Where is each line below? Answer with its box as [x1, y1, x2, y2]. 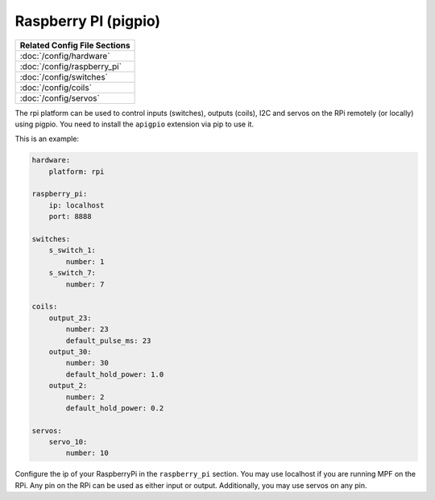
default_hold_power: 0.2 [65, 403, 164, 412]
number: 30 [65, 358, 109, 368]
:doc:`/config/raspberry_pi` [19, 60, 122, 72]
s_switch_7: [48, 268, 97, 278]
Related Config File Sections [19, 39, 130, 51]
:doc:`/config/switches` [19, 71, 109, 82]
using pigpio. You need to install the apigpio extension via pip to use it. [14, 119, 254, 129]
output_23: [48, 313, 92, 322]
